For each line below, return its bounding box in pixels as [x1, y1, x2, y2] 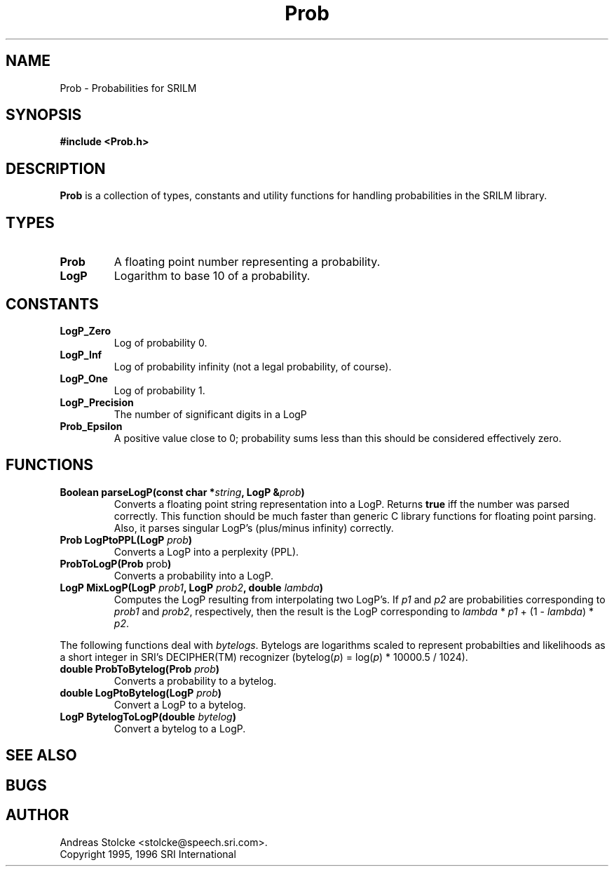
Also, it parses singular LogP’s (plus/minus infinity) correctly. [114, 521, 394, 534]
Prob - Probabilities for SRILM [60, 81, 197, 94]
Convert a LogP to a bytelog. [114, 698, 246, 711]
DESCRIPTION [6, 159, 106, 177]
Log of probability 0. [114, 336, 207, 349]
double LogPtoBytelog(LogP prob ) [60, 686, 222, 699]
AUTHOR [6, 806, 69, 824]
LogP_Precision [60, 396, 134, 408]
